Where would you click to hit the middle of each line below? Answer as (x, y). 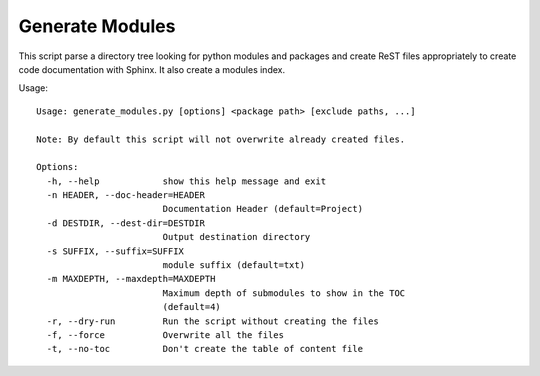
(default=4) (192, 307)
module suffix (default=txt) (233, 265)
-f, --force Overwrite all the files (165, 334)
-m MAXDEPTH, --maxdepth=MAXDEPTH (131, 279)
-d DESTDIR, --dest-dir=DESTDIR (125, 223)
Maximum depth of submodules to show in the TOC (284, 293)
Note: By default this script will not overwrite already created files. (221, 139)
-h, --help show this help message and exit (186, 181)
